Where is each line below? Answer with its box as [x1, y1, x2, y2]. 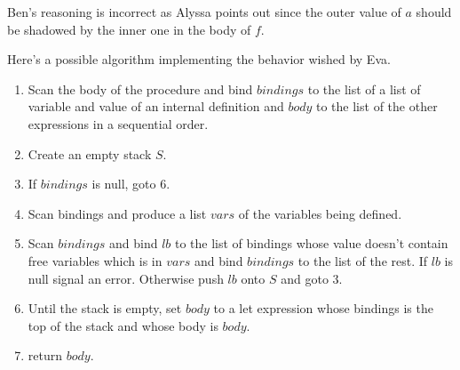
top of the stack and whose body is [28, 316, 218, 334]
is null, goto [91, 174, 156, 193]
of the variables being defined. [238, 204, 402, 222]
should [416, 3, 452, 20]
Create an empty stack [28, 144, 152, 163]
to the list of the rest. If [297, 251, 428, 269]
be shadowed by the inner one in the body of [7, 20, 251, 38]
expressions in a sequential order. [28, 114, 209, 133]
